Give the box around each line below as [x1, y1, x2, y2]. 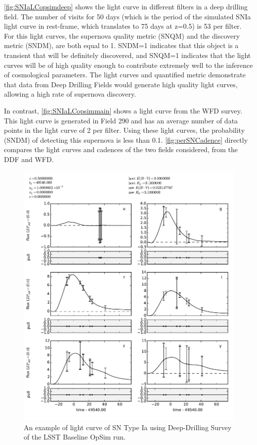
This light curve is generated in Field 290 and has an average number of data [4, 115, 238, 125]
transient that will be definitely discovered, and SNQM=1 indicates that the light [4, 50, 251, 60]
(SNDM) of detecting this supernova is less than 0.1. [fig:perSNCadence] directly [4, 134, 248, 145]
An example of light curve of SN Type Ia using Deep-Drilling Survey [24, 422, 232, 432]
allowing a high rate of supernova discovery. [4, 89, 136, 99]
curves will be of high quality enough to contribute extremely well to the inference [4, 59, 253, 70]
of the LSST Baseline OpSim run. [24, 432, 126, 442]
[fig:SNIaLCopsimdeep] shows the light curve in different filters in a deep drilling [4, 1, 248, 11]
